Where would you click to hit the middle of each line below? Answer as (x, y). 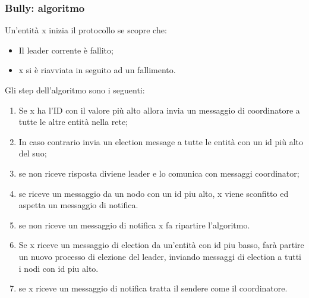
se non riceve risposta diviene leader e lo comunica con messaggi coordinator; (159, 173)
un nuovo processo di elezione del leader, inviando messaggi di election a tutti (160, 256)
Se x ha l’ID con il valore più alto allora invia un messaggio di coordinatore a (159, 110)
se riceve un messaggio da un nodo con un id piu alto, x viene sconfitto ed (154, 193)
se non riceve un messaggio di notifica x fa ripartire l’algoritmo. (134, 225)
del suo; (33, 153)
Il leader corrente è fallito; (66, 50)
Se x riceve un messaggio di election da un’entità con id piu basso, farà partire (161, 245)
